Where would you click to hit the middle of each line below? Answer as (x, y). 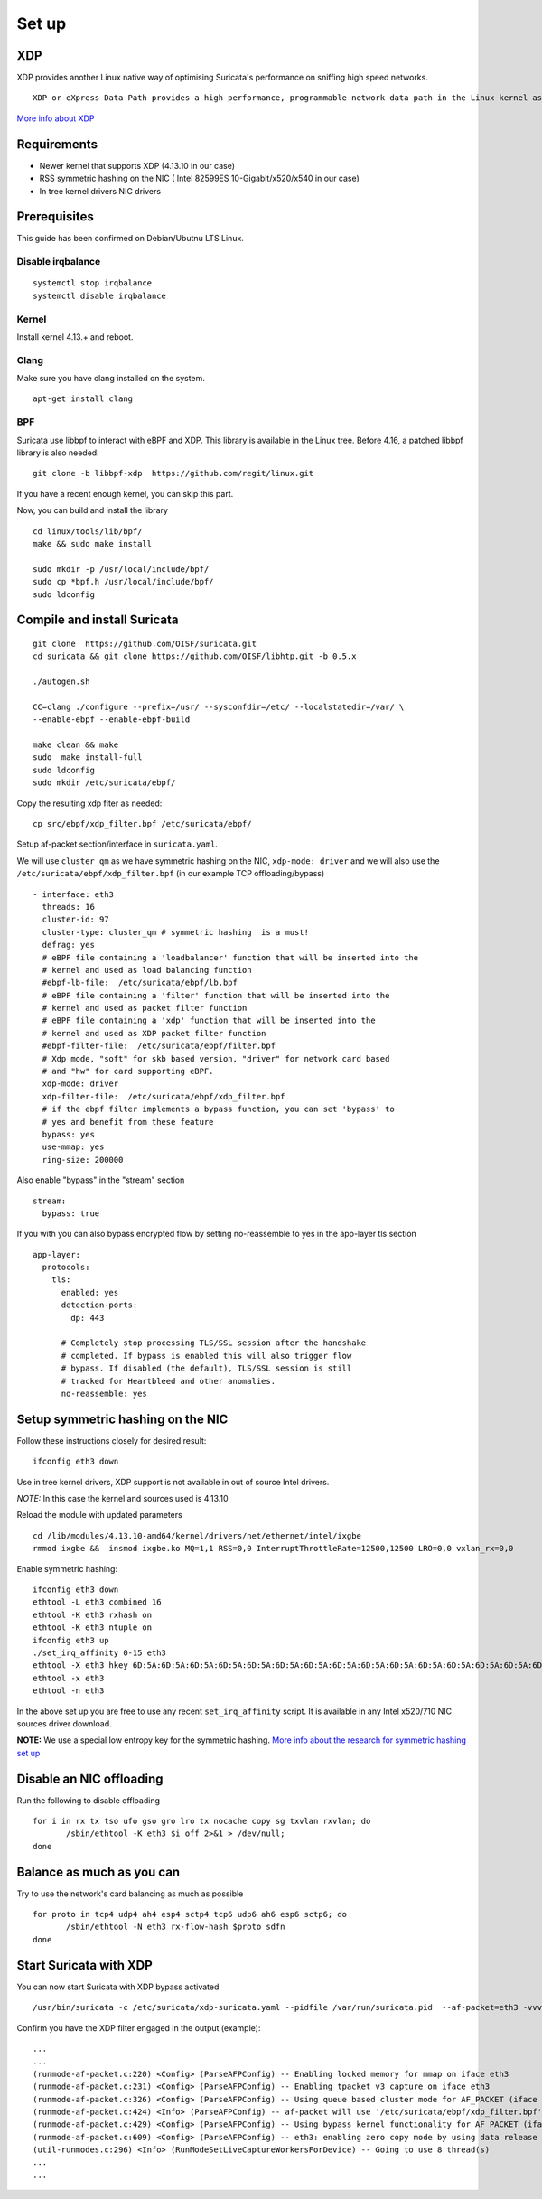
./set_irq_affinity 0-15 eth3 (100, 1652)
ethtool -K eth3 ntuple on (93, 1628)
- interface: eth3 (74, 894)
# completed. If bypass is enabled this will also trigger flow (206, 1356)
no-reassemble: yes (104, 1394)
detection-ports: (99, 1305)
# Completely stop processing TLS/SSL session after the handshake (214, 1343)
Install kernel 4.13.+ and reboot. (75, 337)
